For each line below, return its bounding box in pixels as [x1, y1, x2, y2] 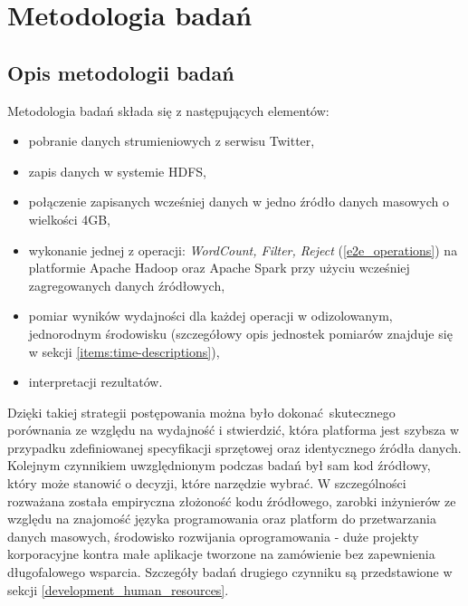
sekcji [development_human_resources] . [7, 580, 229, 599]
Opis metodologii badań [7, 58, 234, 86]
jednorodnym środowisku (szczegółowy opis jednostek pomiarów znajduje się [28, 323, 453, 342]
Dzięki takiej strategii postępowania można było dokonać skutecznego [7, 402, 396, 421]
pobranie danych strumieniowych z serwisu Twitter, [28, 131, 315, 150]
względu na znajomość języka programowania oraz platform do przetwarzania [7, 509, 436, 528]
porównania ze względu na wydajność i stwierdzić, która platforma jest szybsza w [7, 420, 460, 439]
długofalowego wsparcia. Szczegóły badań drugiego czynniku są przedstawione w [7, 563, 453, 582]
